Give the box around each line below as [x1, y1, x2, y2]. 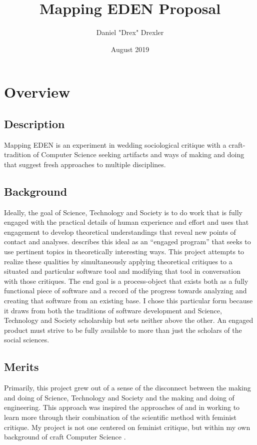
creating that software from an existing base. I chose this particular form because [4, 295, 253, 306]
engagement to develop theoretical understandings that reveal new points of [4, 226, 236, 237]
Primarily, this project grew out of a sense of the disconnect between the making [4, 382, 251, 393]
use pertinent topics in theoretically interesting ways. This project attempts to [4, 246, 244, 257]
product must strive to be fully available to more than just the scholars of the [4, 324, 242, 335]
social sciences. [4, 334, 49, 345]
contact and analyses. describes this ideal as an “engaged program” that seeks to [4, 236, 251, 247]
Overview [4, 82, 70, 102]
